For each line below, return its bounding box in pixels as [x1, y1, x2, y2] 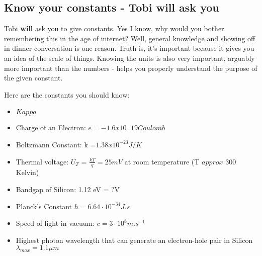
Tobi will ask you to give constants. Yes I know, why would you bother [4, 23, 224, 34]
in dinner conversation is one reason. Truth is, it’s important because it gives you [4, 43, 254, 53]
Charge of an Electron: [16, 122, 86, 133]
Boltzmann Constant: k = [16, 139, 96, 149]
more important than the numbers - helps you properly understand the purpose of [4, 62, 257, 73]
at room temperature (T [124, 156, 200, 166]
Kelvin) [16, 167, 39, 178]
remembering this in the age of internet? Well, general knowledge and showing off [4, 33, 255, 43]
